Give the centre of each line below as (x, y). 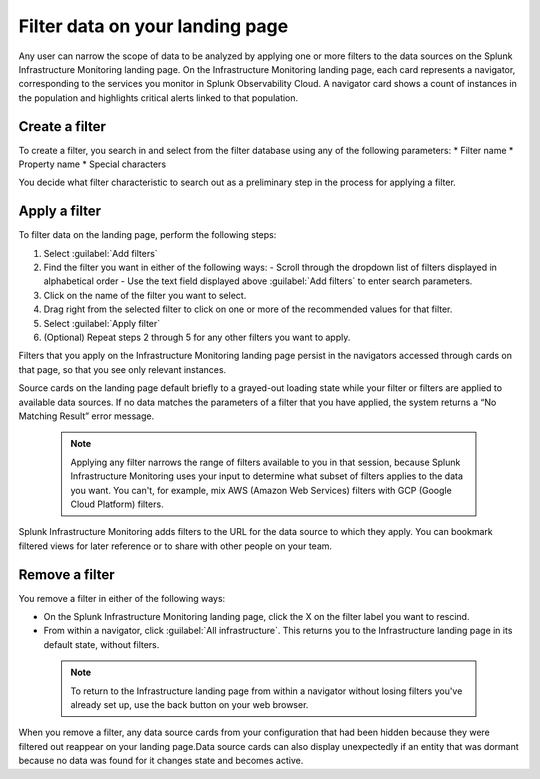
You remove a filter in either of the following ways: (122, 598)
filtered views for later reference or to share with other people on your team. (175, 546)
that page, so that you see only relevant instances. (122, 369)
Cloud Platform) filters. (117, 504)
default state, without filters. (101, 644)
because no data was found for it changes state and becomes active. (161, 761)
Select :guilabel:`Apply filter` (102, 323)
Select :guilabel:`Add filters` (101, 253)
